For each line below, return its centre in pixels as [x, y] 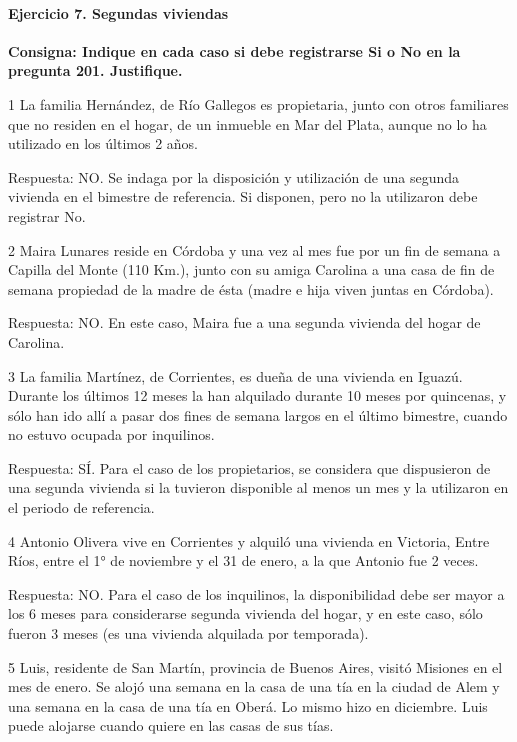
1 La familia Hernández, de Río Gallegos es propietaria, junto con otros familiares [258, 103]
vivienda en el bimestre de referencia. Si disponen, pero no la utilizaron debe [243, 196]
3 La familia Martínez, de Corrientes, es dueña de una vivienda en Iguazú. [235, 375]
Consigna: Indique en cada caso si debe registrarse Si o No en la [234, 50]
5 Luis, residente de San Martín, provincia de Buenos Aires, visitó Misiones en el [255, 666]
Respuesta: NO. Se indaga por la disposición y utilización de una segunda [233, 176]
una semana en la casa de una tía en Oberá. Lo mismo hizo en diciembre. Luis [248, 705]
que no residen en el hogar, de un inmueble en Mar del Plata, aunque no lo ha [247, 123]
